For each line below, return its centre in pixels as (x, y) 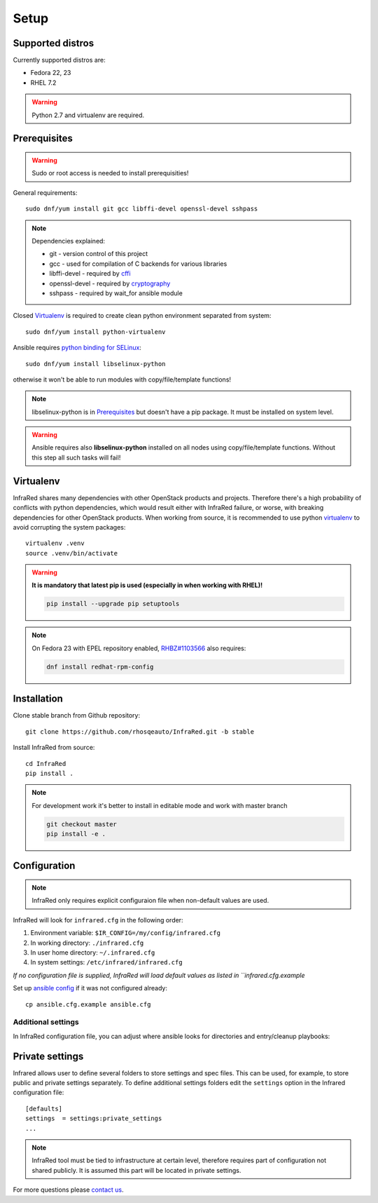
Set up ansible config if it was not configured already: (90, 988)
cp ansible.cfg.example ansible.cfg (88, 1004)
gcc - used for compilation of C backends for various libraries (138, 264)
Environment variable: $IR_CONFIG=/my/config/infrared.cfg (125, 933)
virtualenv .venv (55, 543)
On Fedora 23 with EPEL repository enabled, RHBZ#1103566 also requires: (139, 648)
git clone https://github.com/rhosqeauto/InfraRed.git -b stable (140, 732)
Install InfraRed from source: (54, 748)
